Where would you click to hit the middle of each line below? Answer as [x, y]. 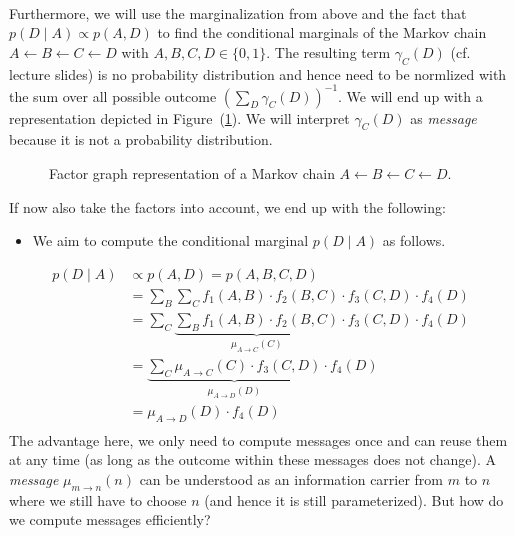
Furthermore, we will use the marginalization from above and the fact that [238, 12]
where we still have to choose [98, 499]
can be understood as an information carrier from [291, 479]
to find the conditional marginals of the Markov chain [322, 32]
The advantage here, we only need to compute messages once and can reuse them [258, 439]
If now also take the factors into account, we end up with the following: [227, 206]
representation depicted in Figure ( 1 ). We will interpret [179, 117]
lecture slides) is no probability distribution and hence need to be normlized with [258, 73]
